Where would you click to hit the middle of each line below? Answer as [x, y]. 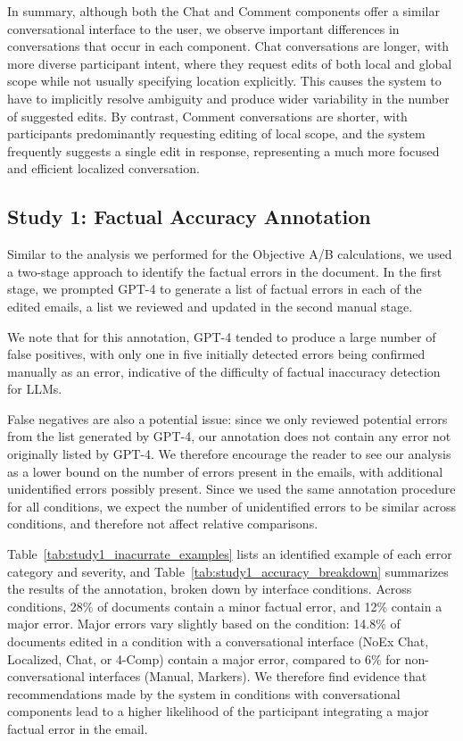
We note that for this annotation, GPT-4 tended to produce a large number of [222, 336]
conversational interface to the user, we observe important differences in [203, 28]
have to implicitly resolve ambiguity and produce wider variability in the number [228, 98]
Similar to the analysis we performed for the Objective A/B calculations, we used [230, 254]
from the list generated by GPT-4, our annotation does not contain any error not [229, 436]
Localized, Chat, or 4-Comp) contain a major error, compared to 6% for [204, 658]
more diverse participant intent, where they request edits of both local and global [230, 63]
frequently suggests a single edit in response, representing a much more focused [223, 150]
